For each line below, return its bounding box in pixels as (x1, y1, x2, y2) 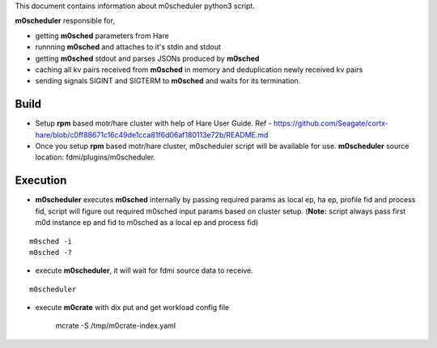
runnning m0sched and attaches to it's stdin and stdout (35, 42, 222, 52)
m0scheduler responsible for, (15, 16, 115, 26)
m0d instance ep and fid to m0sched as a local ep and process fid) (35, 218, 259, 227)
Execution (15, 174, 67, 188)
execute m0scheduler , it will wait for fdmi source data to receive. (35, 265, 254, 275)
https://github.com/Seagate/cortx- (274, 118, 388, 129)
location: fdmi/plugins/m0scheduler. (35, 152, 156, 162)
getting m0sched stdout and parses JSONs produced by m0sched (35, 53, 260, 63)
